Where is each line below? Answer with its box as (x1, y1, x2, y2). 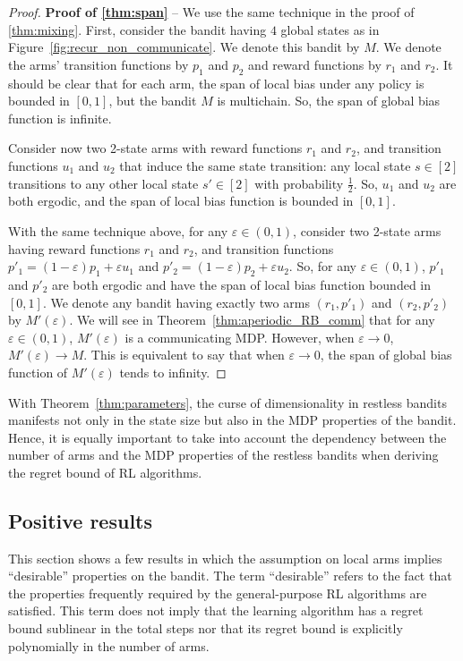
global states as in (280, 20, 380, 38)
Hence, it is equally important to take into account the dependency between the (8, 428, 447, 446)
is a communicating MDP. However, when (124, 327, 355, 346)
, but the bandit (108, 91, 197, 110)
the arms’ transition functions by (8, 55, 189, 73)
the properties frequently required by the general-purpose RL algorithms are (8, 583, 427, 602)
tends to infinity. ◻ (119, 362, 227, 381)
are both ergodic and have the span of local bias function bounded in (51, 275, 431, 293)
